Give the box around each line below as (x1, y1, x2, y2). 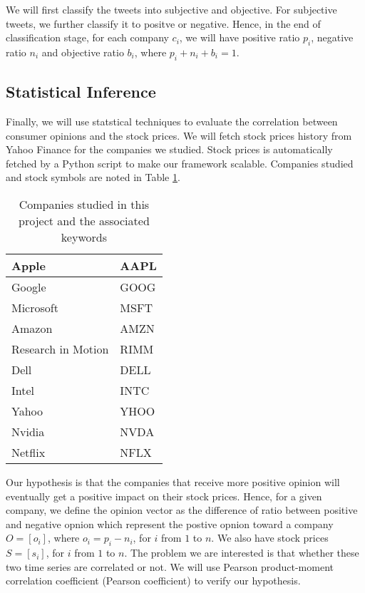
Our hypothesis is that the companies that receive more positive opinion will (6, 474, 340, 489)
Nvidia (11, 423, 45, 440)
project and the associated (19, 212, 150, 229)
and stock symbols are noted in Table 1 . (6, 170, 180, 185)
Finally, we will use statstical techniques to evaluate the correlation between (6, 113, 338, 128)
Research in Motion (11, 340, 109, 357)
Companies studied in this (19, 195, 150, 212)
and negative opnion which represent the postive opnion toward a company (6, 516, 334, 531)
